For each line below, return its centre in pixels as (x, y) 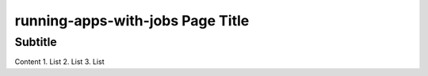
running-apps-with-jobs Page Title (132, 21)
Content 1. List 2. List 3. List (59, 62)
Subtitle (36, 42)
